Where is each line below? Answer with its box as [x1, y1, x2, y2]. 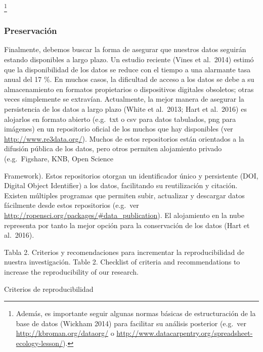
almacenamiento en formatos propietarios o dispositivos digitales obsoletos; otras [4, 83, 254, 94]
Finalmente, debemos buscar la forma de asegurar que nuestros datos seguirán [4, 44, 246, 55]
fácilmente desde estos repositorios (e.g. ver [4, 200, 139, 210]
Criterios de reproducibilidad [4, 283, 94, 294]
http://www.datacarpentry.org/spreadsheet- [116, 328, 253, 338]
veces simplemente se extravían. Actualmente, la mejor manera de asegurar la [4, 94, 244, 104]
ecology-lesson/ [16, 337, 63, 348]
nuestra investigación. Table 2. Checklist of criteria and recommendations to [4, 256, 240, 267]
